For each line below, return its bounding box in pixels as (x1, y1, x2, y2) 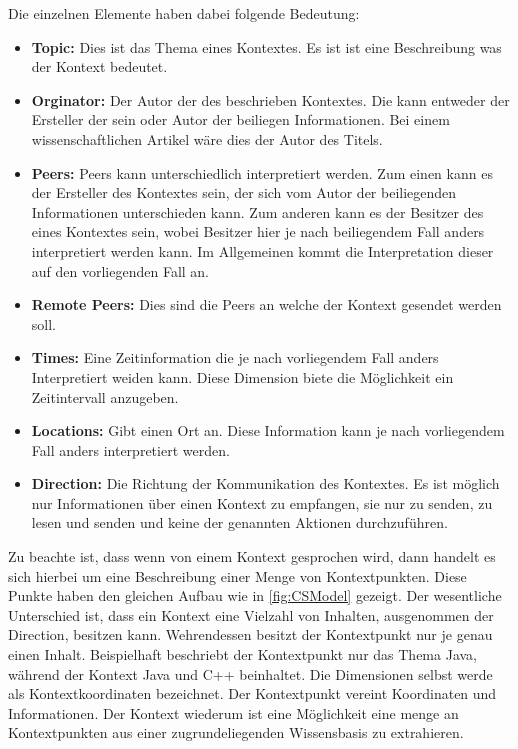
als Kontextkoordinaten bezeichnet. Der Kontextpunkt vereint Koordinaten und (8, 683, 497, 704)
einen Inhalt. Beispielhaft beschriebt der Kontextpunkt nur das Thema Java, (8, 644, 477, 665)
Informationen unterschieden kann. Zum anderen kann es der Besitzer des (31, 201, 484, 222)
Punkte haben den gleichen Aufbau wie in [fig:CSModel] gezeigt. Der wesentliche (8, 585, 502, 606)
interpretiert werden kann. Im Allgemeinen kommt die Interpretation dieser (31, 240, 494, 261)
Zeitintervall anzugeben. (31, 386, 179, 407)
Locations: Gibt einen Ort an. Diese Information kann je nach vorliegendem (31, 420, 505, 441)
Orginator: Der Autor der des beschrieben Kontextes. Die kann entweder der (31, 89, 510, 110)
